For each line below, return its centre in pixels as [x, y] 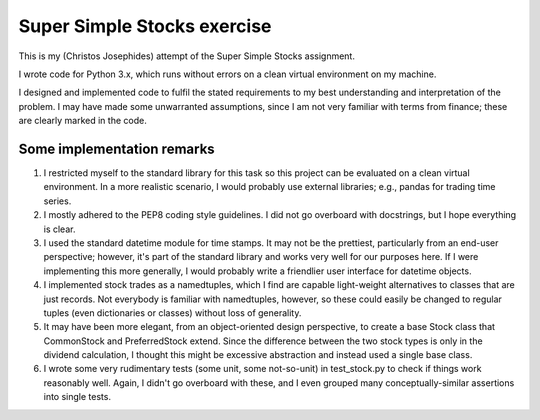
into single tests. [77, 397]
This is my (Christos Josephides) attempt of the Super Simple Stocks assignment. [186, 56]
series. [57, 201]
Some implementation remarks [116, 148]
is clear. [59, 229]
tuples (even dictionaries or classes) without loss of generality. [172, 312]
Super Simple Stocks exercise [145, 26]
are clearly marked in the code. [82, 121]
